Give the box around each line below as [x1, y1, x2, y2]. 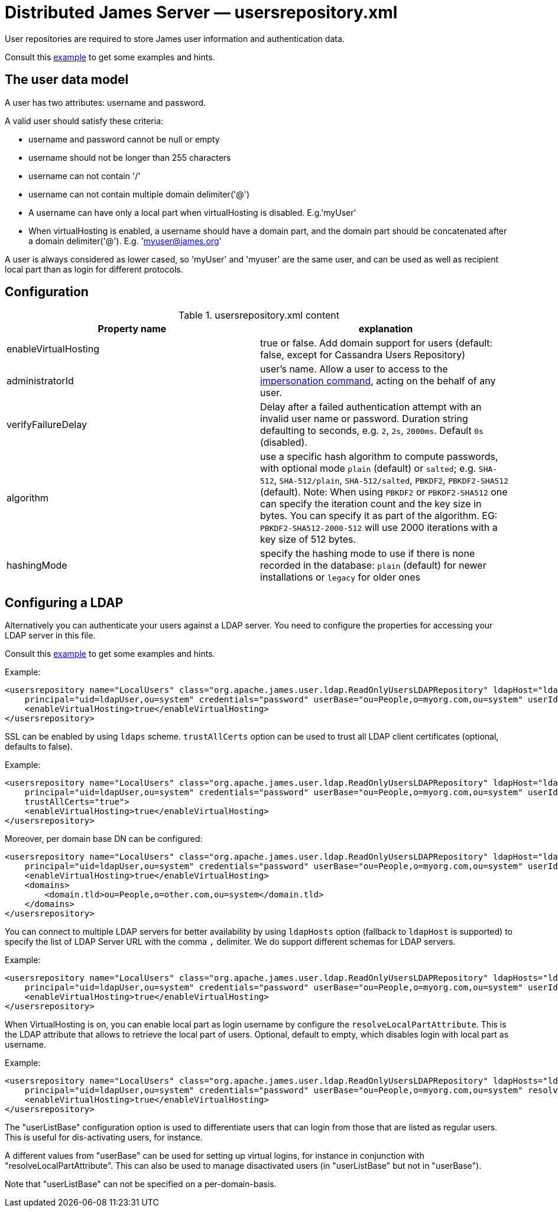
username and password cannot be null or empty [28, 134, 220, 144]
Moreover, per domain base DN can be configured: [5, 834, 203, 844]
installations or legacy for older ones [260, 571, 421, 584]
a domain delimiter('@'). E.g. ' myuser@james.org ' [28, 235, 222, 246]
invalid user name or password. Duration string [260, 413, 468, 425]
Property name [98, 323, 167, 335]
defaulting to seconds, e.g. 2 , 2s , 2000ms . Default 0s [260, 424, 484, 437]
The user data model [5, 72, 129, 88]
